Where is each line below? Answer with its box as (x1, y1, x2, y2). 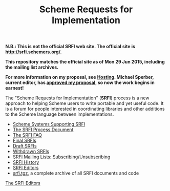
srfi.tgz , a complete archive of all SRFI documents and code (12, 170, 139, 176)
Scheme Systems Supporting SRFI (12, 121, 86, 128)
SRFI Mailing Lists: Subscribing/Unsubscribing (12, 154, 111, 160)
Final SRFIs (12, 137, 37, 144)
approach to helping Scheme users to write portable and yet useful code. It (5, 100, 164, 107)
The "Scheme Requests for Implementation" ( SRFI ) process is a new (5, 95, 150, 101)
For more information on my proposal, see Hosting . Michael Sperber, (5, 74, 154, 80)
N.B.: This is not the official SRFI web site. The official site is (5, 44, 136, 50)
